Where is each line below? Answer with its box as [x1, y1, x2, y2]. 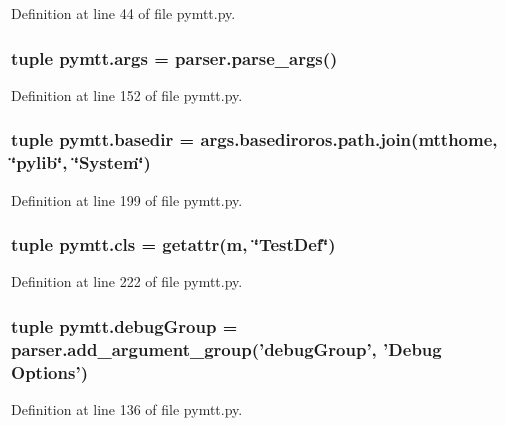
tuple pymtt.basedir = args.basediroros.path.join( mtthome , [11, 127, 498, 152]
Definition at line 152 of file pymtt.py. [11, 84, 243, 105]
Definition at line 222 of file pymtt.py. [11, 271, 243, 292]
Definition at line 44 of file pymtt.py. [11, 3, 236, 23]
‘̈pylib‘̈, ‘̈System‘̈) [11, 150, 151, 175]
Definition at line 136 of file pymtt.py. [11, 399, 243, 420]
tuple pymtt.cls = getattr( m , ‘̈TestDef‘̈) [11, 232, 336, 257]
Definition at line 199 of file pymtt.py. [11, 189, 243, 210]
